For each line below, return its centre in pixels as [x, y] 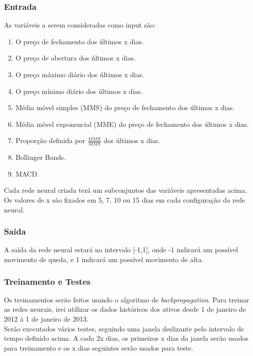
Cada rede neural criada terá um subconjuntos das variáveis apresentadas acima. [126, 190]
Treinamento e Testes [47, 281]
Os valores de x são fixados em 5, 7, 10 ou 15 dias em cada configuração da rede [125, 199]
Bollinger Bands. [41, 157]
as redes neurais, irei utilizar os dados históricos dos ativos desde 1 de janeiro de [125, 309]
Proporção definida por [50, 140]
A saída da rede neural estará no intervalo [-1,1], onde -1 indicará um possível [121, 250]
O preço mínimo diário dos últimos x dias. [79, 91]
